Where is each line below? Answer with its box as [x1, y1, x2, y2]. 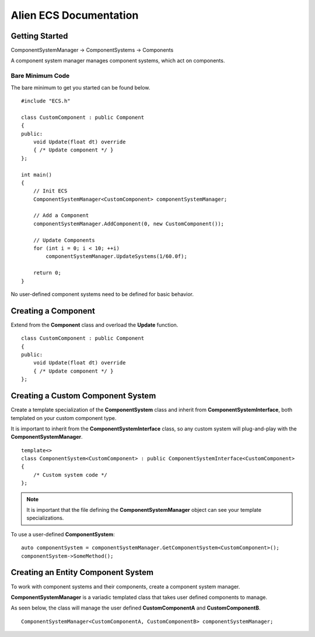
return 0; [33, 270, 61, 276]
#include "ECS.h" [21, 97, 71, 104]
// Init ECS [33, 188, 68, 194]
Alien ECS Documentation [10, 9, 139, 22]
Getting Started [10, 31, 68, 41]
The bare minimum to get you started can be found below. [10, 84, 150, 91]
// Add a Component [33, 212, 89, 219]
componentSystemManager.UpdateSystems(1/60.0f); [45, 253, 188, 260]
